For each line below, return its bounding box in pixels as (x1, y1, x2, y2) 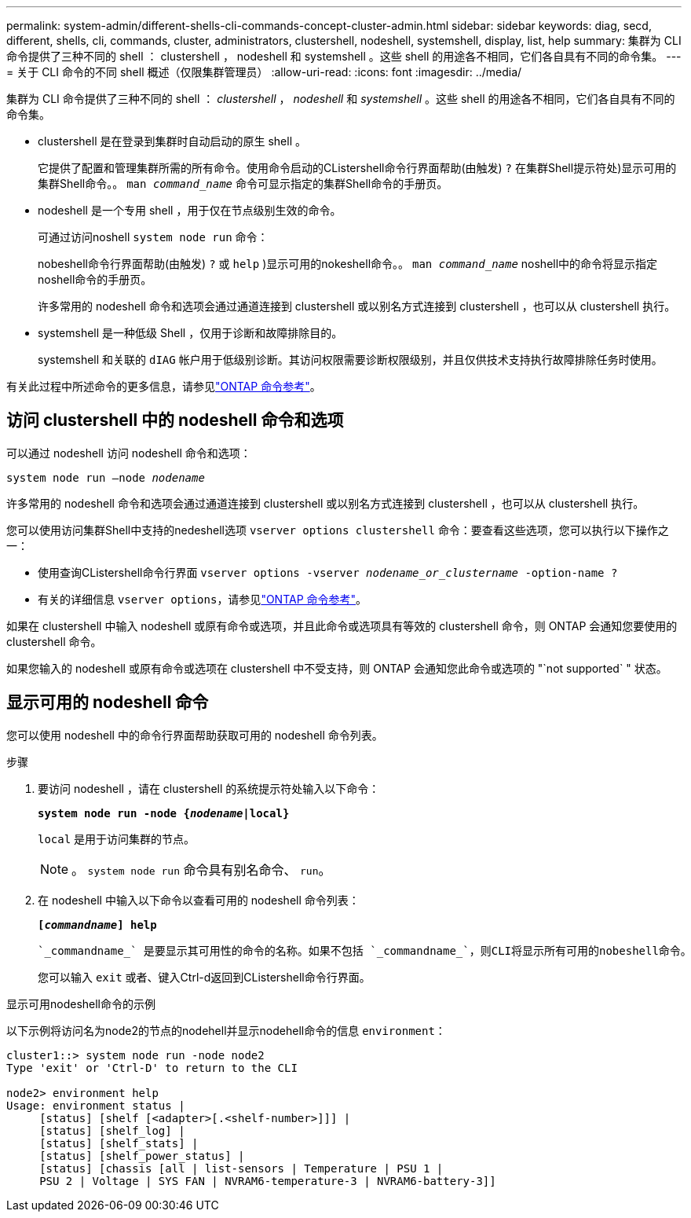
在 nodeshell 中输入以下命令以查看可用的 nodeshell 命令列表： (38, 893, 360, 907)
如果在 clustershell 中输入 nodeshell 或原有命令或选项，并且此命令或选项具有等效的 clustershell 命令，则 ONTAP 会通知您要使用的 (6, 618, 678, 633)
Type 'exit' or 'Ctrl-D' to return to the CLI (6, 1061, 298, 1074)
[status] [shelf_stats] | (39, 1136, 199, 1150)
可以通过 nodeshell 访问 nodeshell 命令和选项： (6, 446, 251, 460)
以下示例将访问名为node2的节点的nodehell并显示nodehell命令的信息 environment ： (6, 1023, 446, 1037)
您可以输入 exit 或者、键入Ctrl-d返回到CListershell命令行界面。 (38, 970, 371, 984)
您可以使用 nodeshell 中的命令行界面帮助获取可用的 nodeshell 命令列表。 (6, 728, 383, 742)
